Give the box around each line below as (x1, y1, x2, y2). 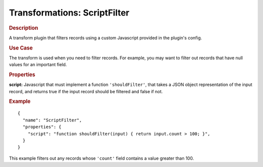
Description (9, 24, 38, 31)
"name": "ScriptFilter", (22, 117, 82, 123)
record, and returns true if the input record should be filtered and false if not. (9, 88, 163, 94)
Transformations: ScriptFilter (9, 7, 130, 18)
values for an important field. (9, 62, 67, 67)
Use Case (9, 44, 33, 51)
